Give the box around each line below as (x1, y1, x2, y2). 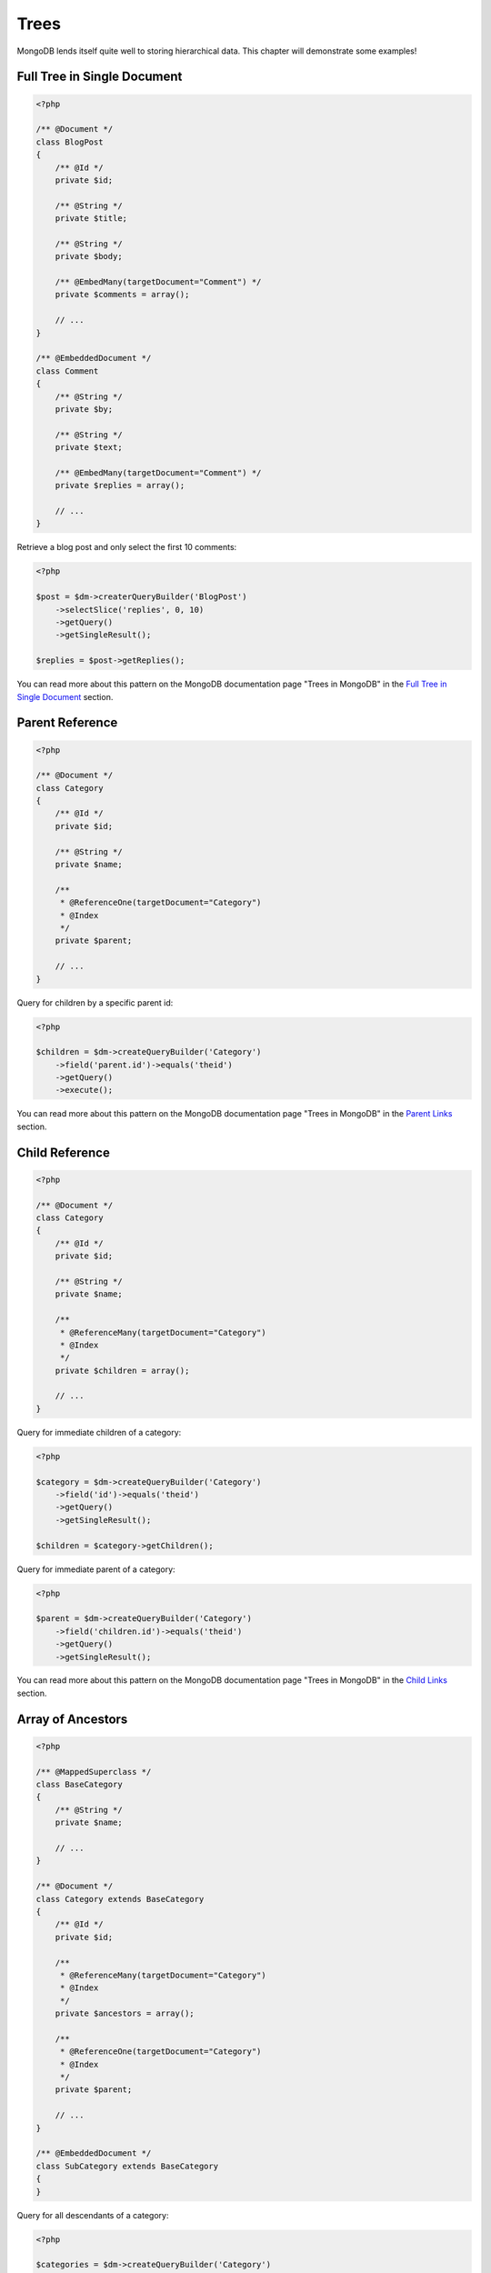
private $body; (55, 251, 123, 262)
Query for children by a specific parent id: (16, 996, 174, 1008)
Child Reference (16, 1145, 111, 1160)
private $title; (55, 214, 127, 224)
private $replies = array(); (55, 480, 185, 491)
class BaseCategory (35, 1779, 123, 1790)
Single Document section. (16, 691, 114, 702)
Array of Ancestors (16, 1711, 128, 1727)
